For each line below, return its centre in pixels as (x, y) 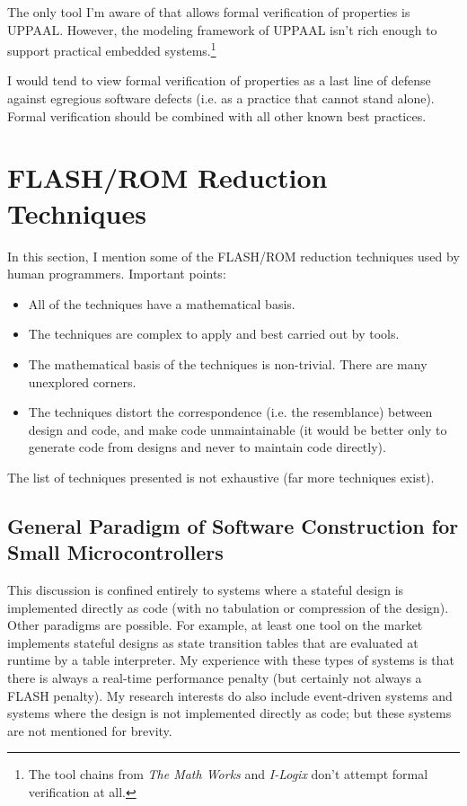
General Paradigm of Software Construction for (233, 525)
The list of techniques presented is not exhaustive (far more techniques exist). (221, 477)
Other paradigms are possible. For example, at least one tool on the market (215, 625)
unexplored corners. (82, 381)
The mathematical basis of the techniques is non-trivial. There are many (228, 363)
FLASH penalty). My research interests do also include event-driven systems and (230, 695)
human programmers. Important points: (117, 274)
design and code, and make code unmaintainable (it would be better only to (238, 429)
